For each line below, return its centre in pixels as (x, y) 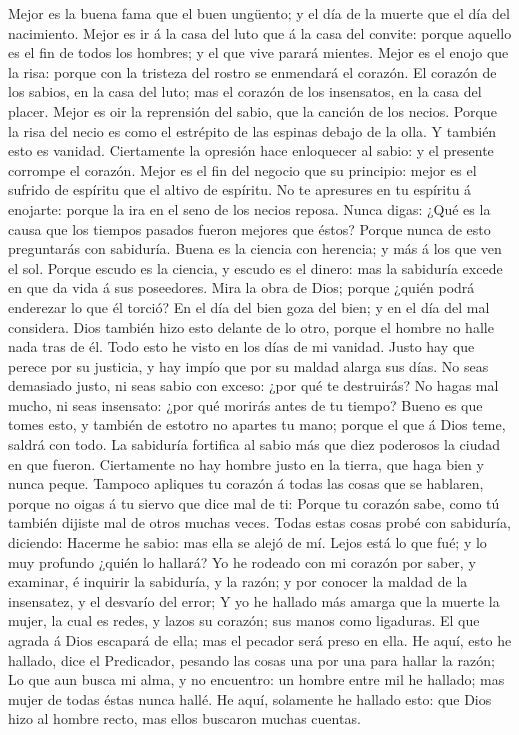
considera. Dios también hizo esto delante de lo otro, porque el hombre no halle (251, 326)
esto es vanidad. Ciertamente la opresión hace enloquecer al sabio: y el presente (251, 150)
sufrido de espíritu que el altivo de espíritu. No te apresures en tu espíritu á (240, 189)
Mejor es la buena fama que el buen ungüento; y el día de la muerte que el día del (259, 13)
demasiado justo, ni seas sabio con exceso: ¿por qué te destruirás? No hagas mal (253, 385)
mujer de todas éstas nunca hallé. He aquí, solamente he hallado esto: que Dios (250, 698)
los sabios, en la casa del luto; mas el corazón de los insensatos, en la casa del (245, 91)
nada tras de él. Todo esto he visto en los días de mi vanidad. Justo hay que (241, 346)
